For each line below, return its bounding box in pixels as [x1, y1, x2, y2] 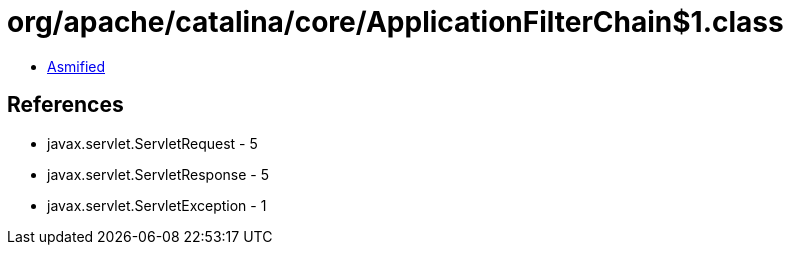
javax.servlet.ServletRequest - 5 [47, 134, 258, 152]
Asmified [47, 57, 106, 75]
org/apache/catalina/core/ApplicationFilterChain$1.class [7, 5, 784, 39]
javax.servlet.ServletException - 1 [47, 196, 267, 214]
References [7, 92, 124, 118]
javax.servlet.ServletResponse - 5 [47, 165, 269, 183]
